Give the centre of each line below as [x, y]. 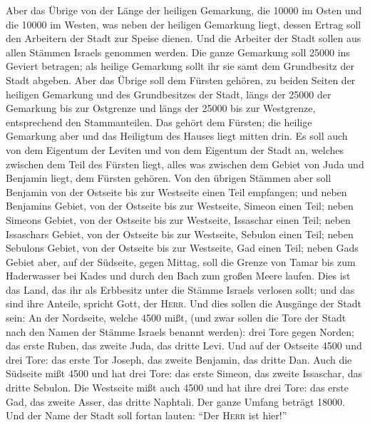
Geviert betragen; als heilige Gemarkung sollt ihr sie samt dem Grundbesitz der [180, 66]
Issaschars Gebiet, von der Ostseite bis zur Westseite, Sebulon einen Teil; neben [180, 234]
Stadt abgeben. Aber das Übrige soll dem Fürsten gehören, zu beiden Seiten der [181, 80]
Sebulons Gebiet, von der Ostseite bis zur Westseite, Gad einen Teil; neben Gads [182, 248]
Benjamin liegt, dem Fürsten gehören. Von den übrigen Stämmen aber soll [169, 178]
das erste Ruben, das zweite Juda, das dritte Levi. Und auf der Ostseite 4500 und [184, 345]
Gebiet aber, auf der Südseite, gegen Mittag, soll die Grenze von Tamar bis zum [181, 261]
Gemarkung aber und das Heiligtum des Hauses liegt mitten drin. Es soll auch [177, 136]
